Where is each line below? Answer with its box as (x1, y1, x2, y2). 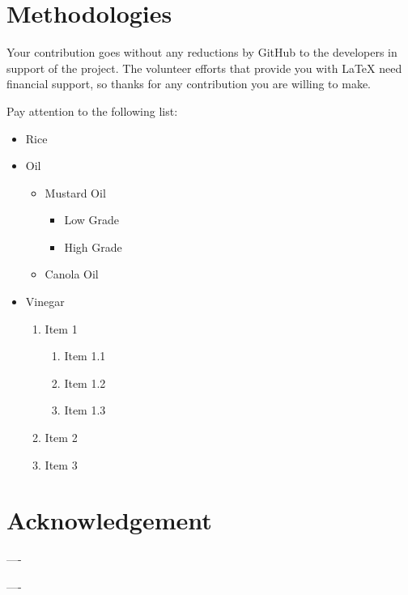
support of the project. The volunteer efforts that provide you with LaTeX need (6, 59, 402, 76)
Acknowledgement (6, 504, 212, 537)
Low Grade (64, 211, 119, 228)
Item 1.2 (64, 374, 106, 391)
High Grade (64, 238, 122, 255)
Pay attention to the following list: (6, 102, 178, 119)
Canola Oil (45, 266, 99, 283)
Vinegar (25, 293, 65, 310)
